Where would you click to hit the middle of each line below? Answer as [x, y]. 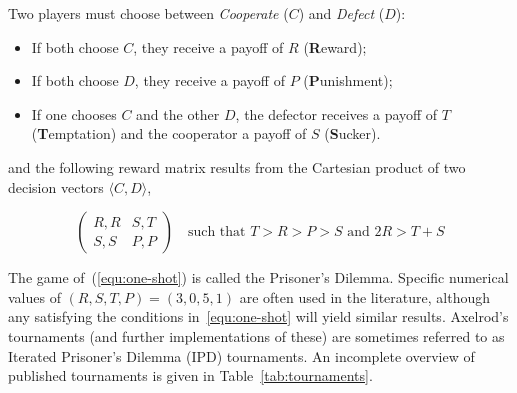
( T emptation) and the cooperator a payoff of [169, 133]
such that [216, 232]
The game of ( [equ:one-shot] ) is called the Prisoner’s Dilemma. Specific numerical [258, 277]
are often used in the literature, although [364, 296]
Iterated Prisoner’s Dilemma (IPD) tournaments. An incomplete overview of [241, 355]
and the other [178, 113]
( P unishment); [348, 80]
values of [34, 296]
